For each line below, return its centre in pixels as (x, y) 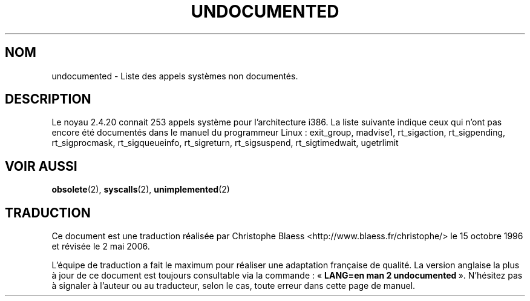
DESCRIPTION (48, 99)
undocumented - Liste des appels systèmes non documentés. (175, 76)
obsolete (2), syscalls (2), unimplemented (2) (141, 190)
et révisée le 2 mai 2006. (101, 246)
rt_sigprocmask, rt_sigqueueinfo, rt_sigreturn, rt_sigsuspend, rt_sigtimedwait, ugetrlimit (225, 143)
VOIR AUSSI (41, 166)
